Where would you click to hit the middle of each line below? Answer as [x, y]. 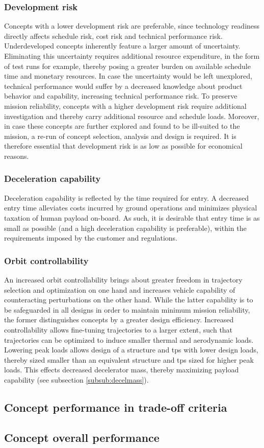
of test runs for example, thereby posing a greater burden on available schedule [127, 66]
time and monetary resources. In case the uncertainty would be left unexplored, [128, 76]
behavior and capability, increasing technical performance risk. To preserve [121, 96]
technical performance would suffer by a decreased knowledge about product [123, 86]
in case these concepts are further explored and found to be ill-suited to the [122, 126]
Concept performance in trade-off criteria [116, 407]
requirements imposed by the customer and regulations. [91, 238]
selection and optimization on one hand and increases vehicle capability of [120, 289]
